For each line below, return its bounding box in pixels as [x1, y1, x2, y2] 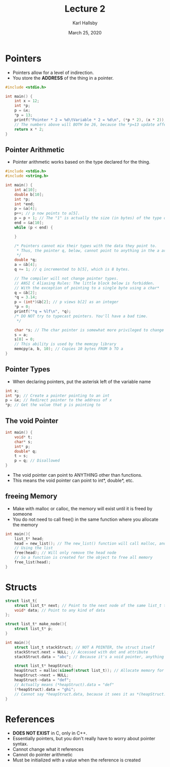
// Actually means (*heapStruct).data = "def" [14, 682, 114, 687]
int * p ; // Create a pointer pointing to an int [5, 393, 110, 398]
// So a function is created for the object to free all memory [14, 555, 153, 560]
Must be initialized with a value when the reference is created [12, 757, 141, 763]
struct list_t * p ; [14, 626, 53, 631]
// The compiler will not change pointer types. [14, 276, 119, 281]
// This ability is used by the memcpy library [14, 341, 116, 347]
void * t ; [14, 434, 33, 440]
